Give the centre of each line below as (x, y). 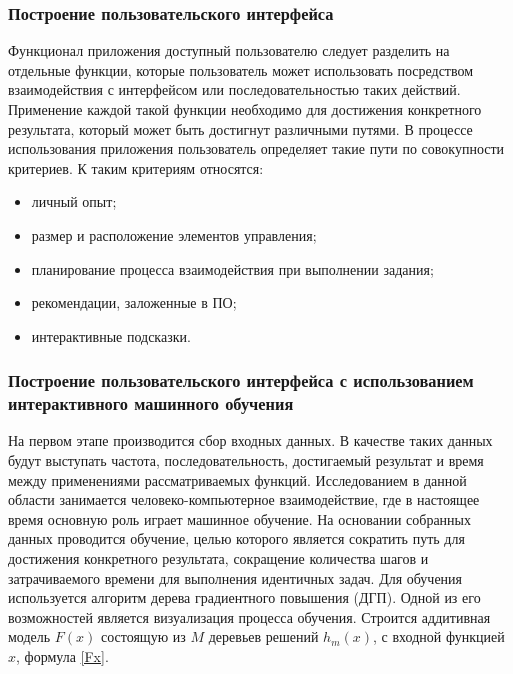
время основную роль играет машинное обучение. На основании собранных (239, 518)
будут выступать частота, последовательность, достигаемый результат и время (246, 460)
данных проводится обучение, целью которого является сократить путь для (236, 538)
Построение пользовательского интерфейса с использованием (241, 380)
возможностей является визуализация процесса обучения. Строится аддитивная (249, 616)
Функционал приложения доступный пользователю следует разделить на (229, 50)
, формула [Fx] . (62, 656)
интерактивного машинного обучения (151, 403)
